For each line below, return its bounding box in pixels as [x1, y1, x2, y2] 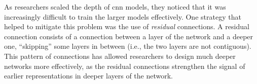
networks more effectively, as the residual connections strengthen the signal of [4, 60, 245, 71]
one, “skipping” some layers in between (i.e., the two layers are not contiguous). [4, 41, 251, 51]
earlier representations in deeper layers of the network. [4, 70, 173, 81]
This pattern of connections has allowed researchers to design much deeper [4, 50, 236, 61]
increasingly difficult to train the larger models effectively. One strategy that [4, 11, 241, 22]
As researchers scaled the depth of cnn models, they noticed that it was [4, 2, 226, 12]
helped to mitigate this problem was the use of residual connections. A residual [4, 21, 249, 32]
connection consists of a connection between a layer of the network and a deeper [4, 31, 253, 41]
